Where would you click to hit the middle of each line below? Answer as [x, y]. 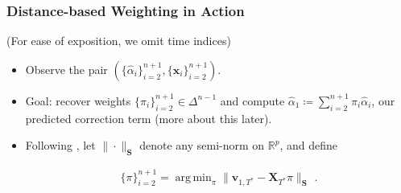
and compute [252, 100]
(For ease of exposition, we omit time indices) [119, 41]
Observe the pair [66, 69]
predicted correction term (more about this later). [149, 118]
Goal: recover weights [78, 100]
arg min [193, 177]
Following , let [60, 145]
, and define [308, 145]
